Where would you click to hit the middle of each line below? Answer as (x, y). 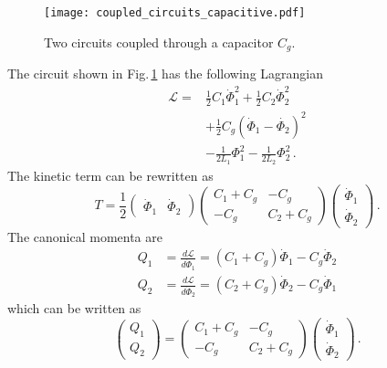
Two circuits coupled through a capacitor (159, 42)
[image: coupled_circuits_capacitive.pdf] (175, 13)
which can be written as (74, 308)
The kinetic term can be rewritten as (110, 175)
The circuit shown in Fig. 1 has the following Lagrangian (165, 74)
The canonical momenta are (85, 236)
